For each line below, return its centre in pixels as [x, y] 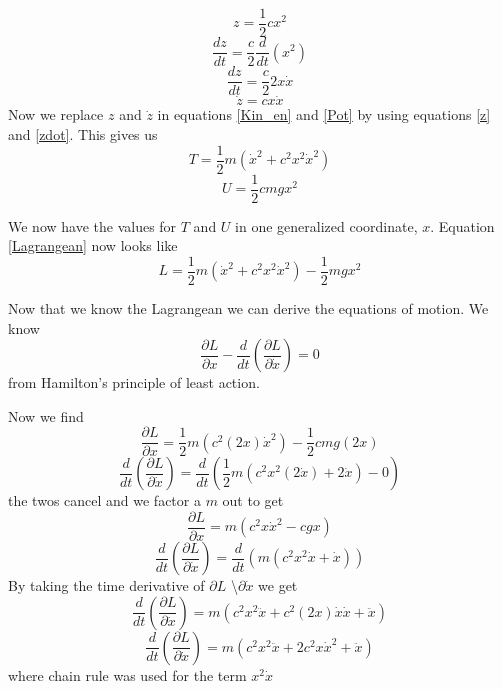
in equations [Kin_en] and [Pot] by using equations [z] [324, 114]
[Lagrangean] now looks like [93, 245]
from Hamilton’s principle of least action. [134, 382]
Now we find [46, 415]
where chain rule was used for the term [127, 674]
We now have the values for [92, 225]
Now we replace [56, 114]
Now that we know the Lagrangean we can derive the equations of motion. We [248, 307]
